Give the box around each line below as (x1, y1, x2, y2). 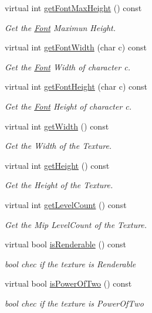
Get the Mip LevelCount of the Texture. (5, 218, 147, 230)
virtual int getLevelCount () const (5, 198, 127, 210)
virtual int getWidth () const (5, 120, 109, 132)
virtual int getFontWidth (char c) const (5, 41, 147, 53)
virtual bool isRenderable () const (5, 238, 126, 250)
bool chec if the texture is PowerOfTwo (5, 297, 144, 309)
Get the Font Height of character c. (5, 100, 132, 112)
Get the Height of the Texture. (5, 179, 113, 191)
